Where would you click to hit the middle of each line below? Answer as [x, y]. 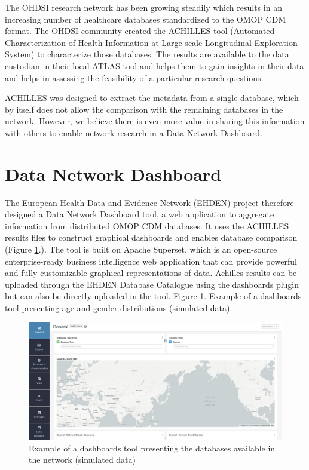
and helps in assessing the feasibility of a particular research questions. [134, 77]
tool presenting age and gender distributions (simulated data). [119, 308]
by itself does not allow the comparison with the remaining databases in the [144, 109]
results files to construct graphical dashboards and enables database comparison [151, 237]
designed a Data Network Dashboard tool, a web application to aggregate [140, 214]
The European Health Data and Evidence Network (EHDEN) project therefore [149, 202]
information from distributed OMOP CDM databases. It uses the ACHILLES [147, 225]
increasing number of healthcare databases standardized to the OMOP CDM [146, 19]
